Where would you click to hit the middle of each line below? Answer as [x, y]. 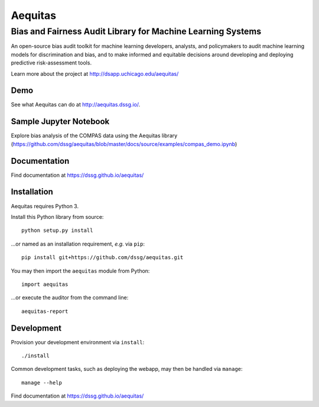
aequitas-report [45, 311]
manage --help [42, 382]
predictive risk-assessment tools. [51, 63]
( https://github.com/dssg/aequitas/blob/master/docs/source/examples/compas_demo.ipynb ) [124, 144]
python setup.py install [57, 230]
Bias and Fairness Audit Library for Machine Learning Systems [136, 31]
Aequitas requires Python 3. [45, 206]
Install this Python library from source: [57, 217]
